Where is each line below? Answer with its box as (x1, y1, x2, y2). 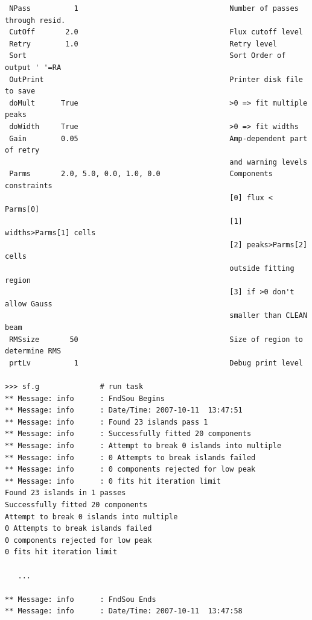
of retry (5, 146, 40, 155)
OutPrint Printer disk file (9, 75, 303, 84)
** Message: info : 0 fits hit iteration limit (5, 476, 221, 486)
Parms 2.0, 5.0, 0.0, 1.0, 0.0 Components (9, 169, 273, 179)
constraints (5, 181, 53, 190)
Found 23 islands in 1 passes (5, 489, 126, 498)
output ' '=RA (5, 63, 62, 72)
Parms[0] (5, 205, 40, 214)
